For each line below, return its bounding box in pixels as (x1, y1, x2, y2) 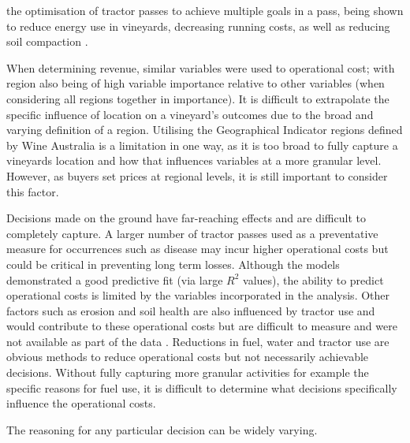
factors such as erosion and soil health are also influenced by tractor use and (6, 302, 375, 318)
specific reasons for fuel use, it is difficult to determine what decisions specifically (6, 379, 397, 396)
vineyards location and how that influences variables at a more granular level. (6, 152, 382, 169)
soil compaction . (6, 33, 88, 50)
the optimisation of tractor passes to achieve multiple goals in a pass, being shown (6, 2, 404, 18)
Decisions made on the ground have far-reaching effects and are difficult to (6, 210, 366, 226)
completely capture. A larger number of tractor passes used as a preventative (6, 225, 378, 241)
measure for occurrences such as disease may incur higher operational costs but (6, 240, 389, 257)
